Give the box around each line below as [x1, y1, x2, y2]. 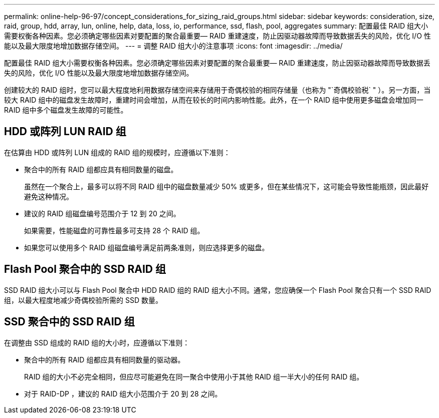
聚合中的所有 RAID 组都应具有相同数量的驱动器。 [24, 355, 185, 364]
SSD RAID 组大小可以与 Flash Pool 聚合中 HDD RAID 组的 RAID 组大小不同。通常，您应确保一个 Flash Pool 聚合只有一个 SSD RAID [4, 285, 431, 294]
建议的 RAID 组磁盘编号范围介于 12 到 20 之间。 [24, 209, 180, 218]
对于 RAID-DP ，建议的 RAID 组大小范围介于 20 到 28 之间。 [24, 389, 222, 398]
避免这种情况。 [24, 192, 73, 201]
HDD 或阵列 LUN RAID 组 [4, 125, 126, 138]
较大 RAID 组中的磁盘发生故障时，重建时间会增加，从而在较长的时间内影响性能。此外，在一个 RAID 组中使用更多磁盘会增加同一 [4, 96, 423, 104]
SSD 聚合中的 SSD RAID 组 [4, 315, 135, 328]
